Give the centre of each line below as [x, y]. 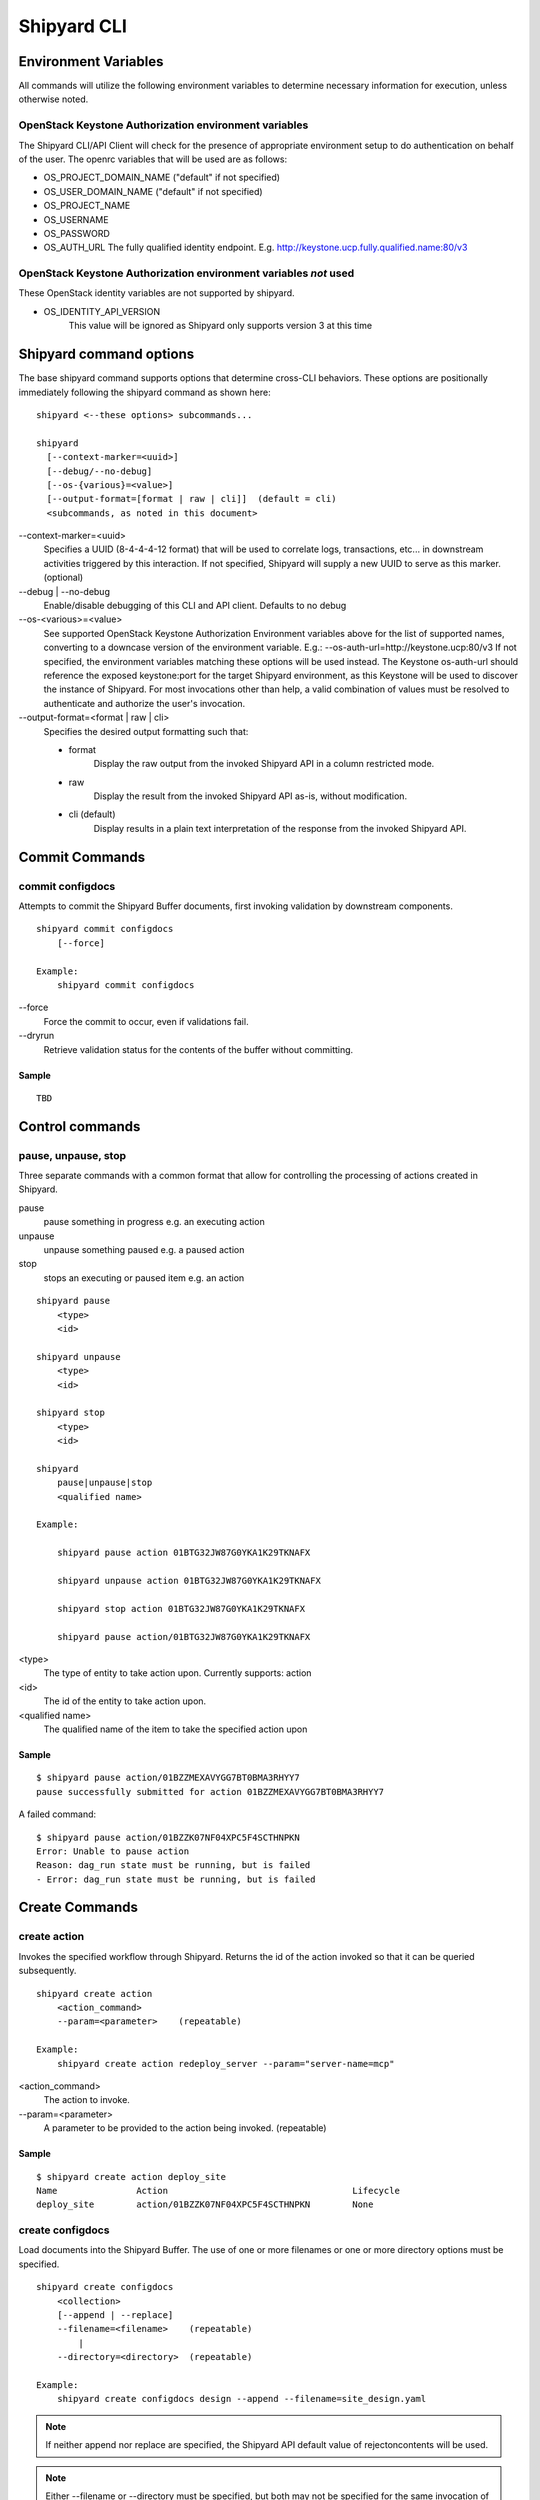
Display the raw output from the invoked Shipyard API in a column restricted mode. [264, 764]
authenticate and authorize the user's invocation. [144, 703]
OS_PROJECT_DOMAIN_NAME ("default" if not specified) [161, 177]
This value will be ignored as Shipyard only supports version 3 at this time [220, 326]
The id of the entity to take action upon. [125, 1701]
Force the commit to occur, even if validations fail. [146, 1021]
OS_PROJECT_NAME [87, 206]
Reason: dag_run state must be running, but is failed [173, 1865]
